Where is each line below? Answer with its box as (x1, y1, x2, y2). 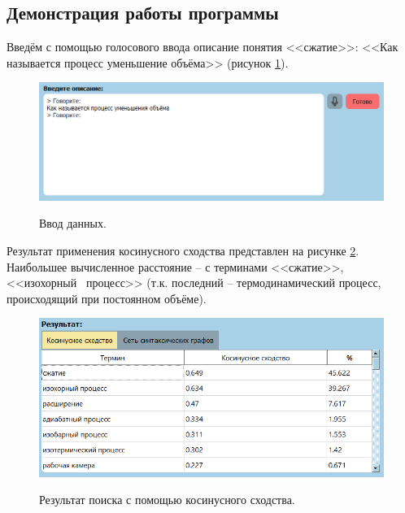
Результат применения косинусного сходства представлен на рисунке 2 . (7, 242, 359, 259)
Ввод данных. (39, 215, 107, 232)
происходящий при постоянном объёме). (7, 289, 207, 306)
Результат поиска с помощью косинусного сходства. (39, 491, 295, 508)
